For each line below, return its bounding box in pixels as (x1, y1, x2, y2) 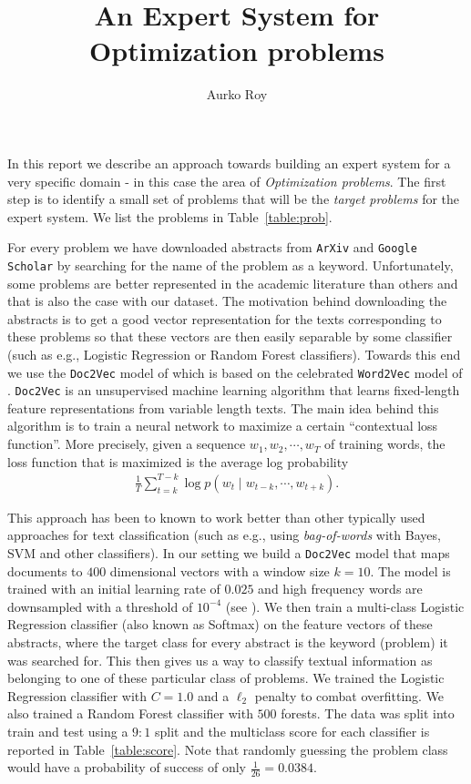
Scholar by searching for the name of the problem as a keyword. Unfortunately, (7, 255, 454, 274)
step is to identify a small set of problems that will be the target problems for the (7, 189, 460, 209)
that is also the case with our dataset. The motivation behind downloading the (7, 291, 447, 311)
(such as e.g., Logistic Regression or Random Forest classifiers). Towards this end (7, 344, 461, 363)
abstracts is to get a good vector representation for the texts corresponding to (7, 309, 442, 328)
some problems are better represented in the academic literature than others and (7, 273, 458, 292)
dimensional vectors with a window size (109, 561, 330, 580)
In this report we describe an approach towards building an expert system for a (7, 153, 451, 172)
